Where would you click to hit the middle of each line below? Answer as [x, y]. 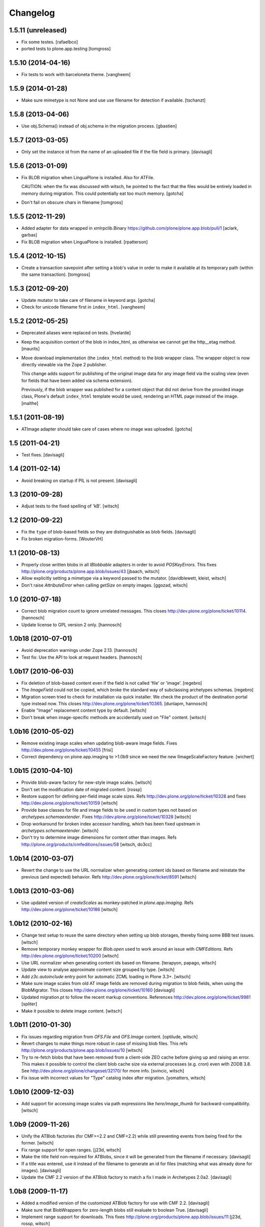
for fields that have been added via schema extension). [77, 380]
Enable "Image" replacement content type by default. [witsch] [84, 710]
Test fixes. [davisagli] [43, 454]
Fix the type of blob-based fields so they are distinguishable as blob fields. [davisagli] [109, 532]
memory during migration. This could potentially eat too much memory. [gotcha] [102, 193]
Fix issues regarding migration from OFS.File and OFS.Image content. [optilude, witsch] [110, 1037]
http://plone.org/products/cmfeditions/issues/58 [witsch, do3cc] [87, 844]
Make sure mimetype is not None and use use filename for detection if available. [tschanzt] [113, 100]
